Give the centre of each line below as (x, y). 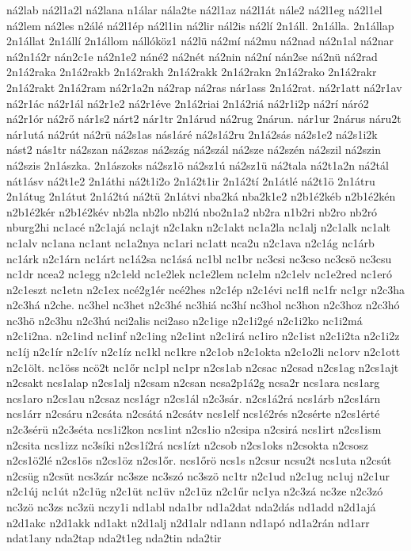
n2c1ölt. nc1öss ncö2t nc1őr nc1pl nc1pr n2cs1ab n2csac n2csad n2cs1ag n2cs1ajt (203, 367)
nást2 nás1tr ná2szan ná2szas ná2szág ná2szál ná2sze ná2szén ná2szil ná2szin (194, 149)
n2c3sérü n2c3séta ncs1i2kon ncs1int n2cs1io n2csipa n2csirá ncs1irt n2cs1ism (194, 429)
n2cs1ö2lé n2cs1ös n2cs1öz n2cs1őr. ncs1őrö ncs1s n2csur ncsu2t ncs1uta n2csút (199, 460)
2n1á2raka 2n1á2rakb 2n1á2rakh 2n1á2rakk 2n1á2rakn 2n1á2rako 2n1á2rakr (192, 72)
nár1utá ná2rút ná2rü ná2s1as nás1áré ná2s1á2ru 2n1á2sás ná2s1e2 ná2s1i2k (192, 134)
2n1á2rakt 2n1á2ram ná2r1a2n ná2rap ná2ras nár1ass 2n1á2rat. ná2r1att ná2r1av (204, 87)
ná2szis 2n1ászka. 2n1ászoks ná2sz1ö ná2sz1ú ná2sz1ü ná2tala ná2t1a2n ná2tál (198, 165)
